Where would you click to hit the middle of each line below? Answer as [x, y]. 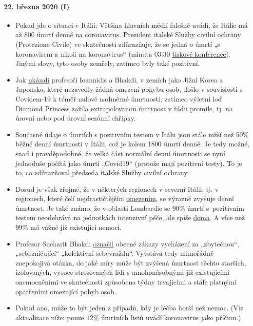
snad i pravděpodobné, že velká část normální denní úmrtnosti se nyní [120, 153]
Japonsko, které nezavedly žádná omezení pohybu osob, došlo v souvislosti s [129, 89]
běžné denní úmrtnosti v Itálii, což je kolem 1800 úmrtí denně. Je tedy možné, [132, 144]
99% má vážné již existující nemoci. [68, 227]
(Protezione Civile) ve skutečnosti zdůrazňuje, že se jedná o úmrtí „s [118, 44]
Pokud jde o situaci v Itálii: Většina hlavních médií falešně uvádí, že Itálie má [131, 25]
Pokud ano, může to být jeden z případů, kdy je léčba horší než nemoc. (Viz [129, 308]
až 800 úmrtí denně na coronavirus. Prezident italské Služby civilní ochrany [128, 34]
